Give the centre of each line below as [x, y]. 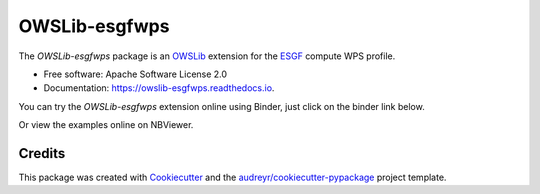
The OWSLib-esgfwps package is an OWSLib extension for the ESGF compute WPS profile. [207, 56]
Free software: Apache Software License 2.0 [135, 74]
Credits [42, 153]
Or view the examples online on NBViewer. [106, 125]
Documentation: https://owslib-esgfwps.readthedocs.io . [159, 88]
